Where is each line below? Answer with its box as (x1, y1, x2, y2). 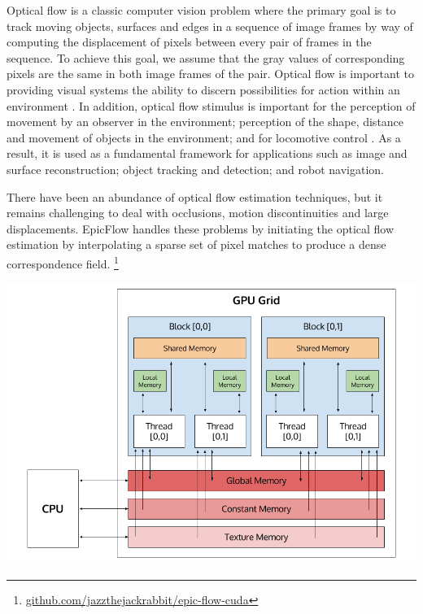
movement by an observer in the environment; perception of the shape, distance (7, 113, 404, 130)
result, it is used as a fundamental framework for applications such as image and (7, 145, 408, 162)
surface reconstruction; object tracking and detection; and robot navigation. (7, 160, 384, 177)
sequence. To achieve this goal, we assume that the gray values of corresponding (7, 49, 405, 66)
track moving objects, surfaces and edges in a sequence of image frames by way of (7, 17, 413, 34)
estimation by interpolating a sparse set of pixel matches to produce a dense (7, 236, 386, 253)
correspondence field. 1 (7, 252, 119, 272)
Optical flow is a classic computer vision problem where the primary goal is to (7, 2, 396, 18)
